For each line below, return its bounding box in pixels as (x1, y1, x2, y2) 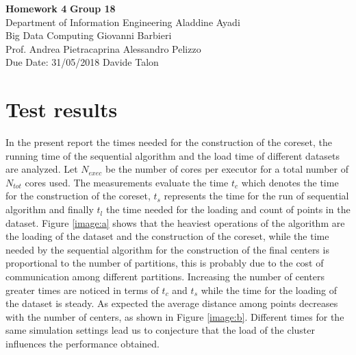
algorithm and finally (5, 202, 94, 217)
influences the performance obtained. (5, 336, 160, 350)
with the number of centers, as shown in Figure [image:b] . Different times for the (5, 309, 344, 323)
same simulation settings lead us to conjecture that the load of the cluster (5, 323, 316, 337)
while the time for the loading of (201, 282, 338, 297)
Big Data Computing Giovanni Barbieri (5, 28, 172, 42)
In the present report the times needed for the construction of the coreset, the (5, 135, 332, 149)
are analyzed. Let (5, 162, 78, 176)
